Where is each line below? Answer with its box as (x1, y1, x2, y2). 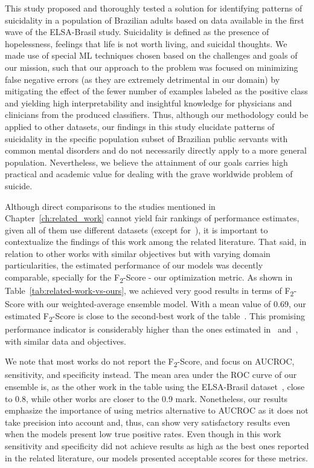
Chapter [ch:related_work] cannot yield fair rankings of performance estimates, (5, 212, 300, 224)
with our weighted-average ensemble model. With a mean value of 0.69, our (27, 297, 306, 310)
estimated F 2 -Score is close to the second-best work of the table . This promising (5, 309, 306, 323)
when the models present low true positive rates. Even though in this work (5, 427, 281, 440)
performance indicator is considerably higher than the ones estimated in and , (5, 323, 298, 336)
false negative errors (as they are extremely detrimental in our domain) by (5, 73, 280, 85)
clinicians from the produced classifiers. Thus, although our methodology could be (5, 108, 309, 121)
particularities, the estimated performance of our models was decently (5, 259, 263, 271)
